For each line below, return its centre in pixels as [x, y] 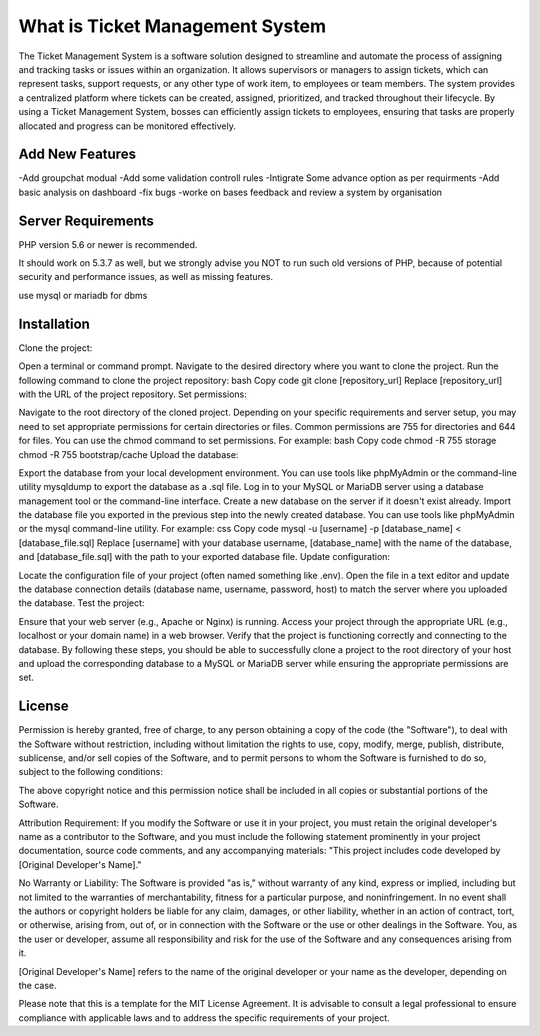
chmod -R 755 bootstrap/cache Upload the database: [128, 454]
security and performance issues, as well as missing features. [146, 277]
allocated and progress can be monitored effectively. [127, 126]
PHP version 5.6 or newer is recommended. [108, 244]
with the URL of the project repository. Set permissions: [132, 394]
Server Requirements [86, 220]
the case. [37, 985]
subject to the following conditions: [91, 772]
